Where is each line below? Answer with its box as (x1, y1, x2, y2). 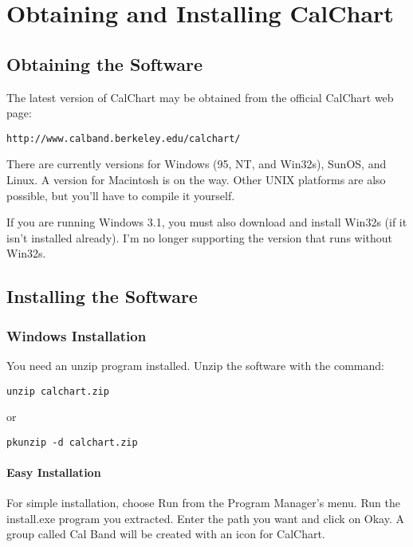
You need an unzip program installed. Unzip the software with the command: (6, 356, 384, 373)
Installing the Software (6, 284, 198, 309)
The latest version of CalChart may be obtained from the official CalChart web (6, 89, 394, 105)
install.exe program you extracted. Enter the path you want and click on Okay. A (6, 510, 404, 526)
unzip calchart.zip (6, 385, 109, 397)
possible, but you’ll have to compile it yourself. (6, 187, 235, 203)
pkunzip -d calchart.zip (6, 436, 138, 448)
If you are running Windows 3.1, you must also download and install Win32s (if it (6, 214, 407, 230)
